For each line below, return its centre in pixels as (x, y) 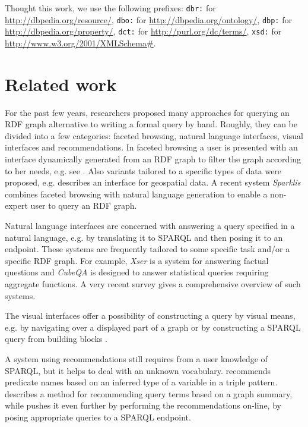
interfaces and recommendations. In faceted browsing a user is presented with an (151, 147)
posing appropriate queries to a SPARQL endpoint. (98, 417)
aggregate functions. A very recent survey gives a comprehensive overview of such (153, 284)
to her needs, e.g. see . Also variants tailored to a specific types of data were (143, 170)
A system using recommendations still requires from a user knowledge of (136, 358)
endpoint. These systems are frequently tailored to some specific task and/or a (147, 249)
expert (16, 205)
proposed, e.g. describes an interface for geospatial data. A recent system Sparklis (153, 182)
